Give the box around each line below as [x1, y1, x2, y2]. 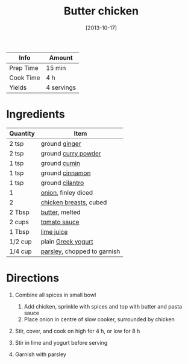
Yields [9, 83, 27, 92]
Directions [6, 271, 59, 285]
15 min [46, 63, 66, 72]
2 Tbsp [9, 208, 30, 216]
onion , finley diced [40, 188, 93, 196]
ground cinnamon [40, 169, 91, 177]
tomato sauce [40, 218, 80, 226]
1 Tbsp [9, 227, 30, 236]
